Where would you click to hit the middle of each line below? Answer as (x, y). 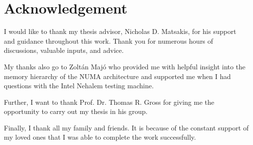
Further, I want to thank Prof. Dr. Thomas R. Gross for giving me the (109, 102)
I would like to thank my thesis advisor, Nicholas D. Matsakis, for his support (120, 31)
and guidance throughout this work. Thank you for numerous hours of (108, 40)
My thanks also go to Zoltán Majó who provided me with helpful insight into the (125, 66)
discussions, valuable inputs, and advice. (64, 50)
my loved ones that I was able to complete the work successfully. (100, 137)
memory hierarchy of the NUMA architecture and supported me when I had (117, 76)
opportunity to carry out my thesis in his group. (76, 111)
